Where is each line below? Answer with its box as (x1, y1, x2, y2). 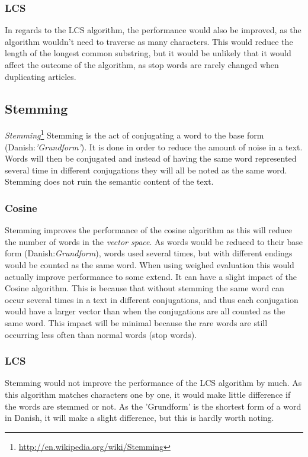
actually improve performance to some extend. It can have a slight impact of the (5, 270, 297, 282)
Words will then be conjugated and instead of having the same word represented (5, 152, 297, 165)
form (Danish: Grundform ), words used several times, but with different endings (5, 247, 293, 259)
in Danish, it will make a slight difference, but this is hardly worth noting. (5, 411, 274, 424)
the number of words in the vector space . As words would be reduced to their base (5, 235, 303, 247)
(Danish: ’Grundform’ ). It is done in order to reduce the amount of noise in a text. (5, 140, 303, 153)
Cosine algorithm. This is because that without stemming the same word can (5, 282, 284, 294)
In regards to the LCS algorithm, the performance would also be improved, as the (5, 24, 301, 36)
